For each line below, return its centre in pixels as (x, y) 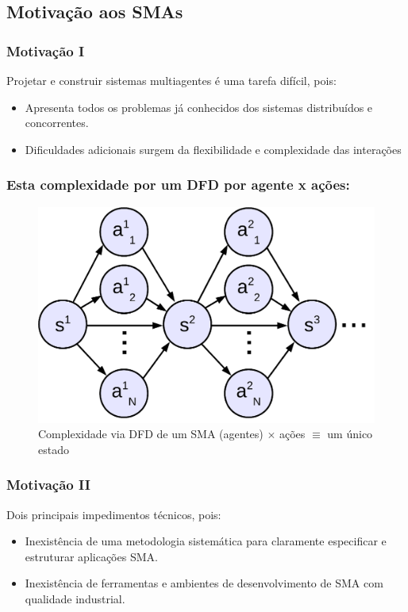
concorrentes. (57, 123)
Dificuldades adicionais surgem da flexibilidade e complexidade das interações (213, 149)
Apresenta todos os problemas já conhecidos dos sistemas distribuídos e (199, 107)
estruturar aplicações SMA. (91, 556)
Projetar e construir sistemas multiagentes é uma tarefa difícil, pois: (171, 80)
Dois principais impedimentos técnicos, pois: (114, 514)
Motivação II (48, 485)
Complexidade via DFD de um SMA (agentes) (151, 434)
